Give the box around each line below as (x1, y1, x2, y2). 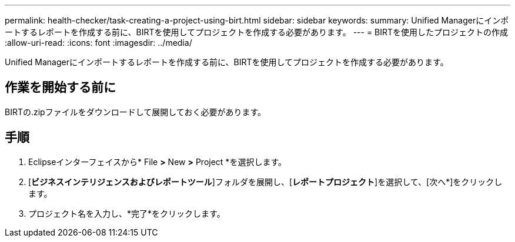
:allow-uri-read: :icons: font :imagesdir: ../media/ (5, 38, 192, 48)
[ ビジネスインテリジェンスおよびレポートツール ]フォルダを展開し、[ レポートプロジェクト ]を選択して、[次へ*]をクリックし (28, 176, 503, 187)
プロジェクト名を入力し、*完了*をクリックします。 (28, 208, 225, 219)
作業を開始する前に (5, 80, 116, 95)
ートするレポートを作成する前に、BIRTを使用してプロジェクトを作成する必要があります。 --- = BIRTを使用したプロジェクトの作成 (5, 27, 509, 37)
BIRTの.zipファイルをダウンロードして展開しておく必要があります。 (5, 106, 266, 117)
